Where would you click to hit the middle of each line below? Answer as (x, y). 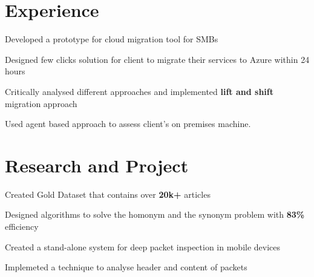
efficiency (22, 226)
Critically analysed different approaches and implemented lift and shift (139, 91)
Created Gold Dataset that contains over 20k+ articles (108, 194)
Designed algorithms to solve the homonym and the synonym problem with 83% (155, 214)
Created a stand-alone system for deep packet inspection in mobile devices (143, 246)
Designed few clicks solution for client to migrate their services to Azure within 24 (157, 59)
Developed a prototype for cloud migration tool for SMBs (112, 39)
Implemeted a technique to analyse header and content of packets (126, 267)
